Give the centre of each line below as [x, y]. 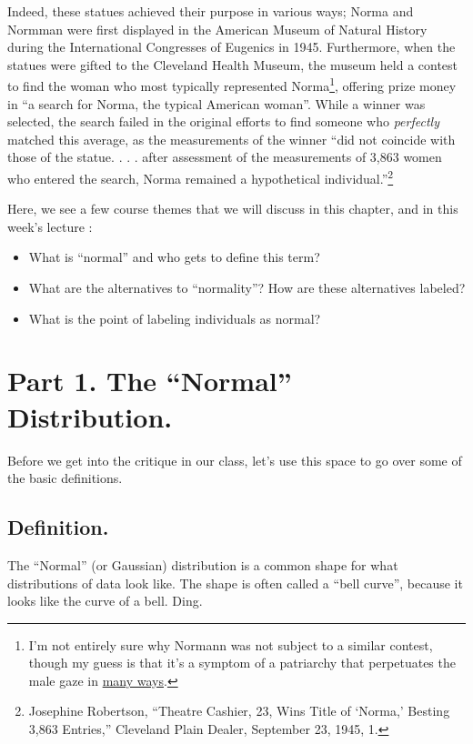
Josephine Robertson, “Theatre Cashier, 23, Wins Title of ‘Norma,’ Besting [239, 711]
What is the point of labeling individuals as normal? [175, 318]
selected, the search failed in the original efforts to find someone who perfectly [223, 121]
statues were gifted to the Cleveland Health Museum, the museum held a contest [233, 64]
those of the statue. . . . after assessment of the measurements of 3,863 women [225, 157]
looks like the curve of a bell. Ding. [105, 601]
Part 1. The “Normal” [150, 381]
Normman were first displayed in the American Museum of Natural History [217, 29]
